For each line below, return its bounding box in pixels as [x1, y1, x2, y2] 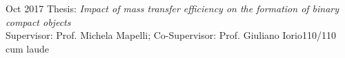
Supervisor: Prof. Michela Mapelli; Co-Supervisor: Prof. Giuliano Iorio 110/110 [6, 28, 336, 42]
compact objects [6, 14, 71, 29]
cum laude [6, 41, 49, 55]
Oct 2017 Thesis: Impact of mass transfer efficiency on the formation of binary [6, 1, 339, 15]
